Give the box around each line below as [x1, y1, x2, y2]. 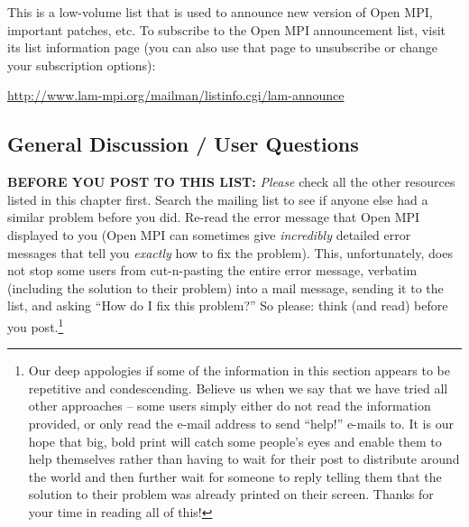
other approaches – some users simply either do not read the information [28, 396, 431, 415]
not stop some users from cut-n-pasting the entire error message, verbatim [7, 261, 418, 280]
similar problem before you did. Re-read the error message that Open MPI [7, 208, 420, 227]
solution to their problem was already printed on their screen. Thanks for [28, 485, 434, 504]
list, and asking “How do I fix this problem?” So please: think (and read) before [7, 296, 448, 315]
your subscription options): [7, 55, 156, 74]
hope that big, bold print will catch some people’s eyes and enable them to [28, 431, 442, 450]
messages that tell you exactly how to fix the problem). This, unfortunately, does [7, 243, 453, 262]
